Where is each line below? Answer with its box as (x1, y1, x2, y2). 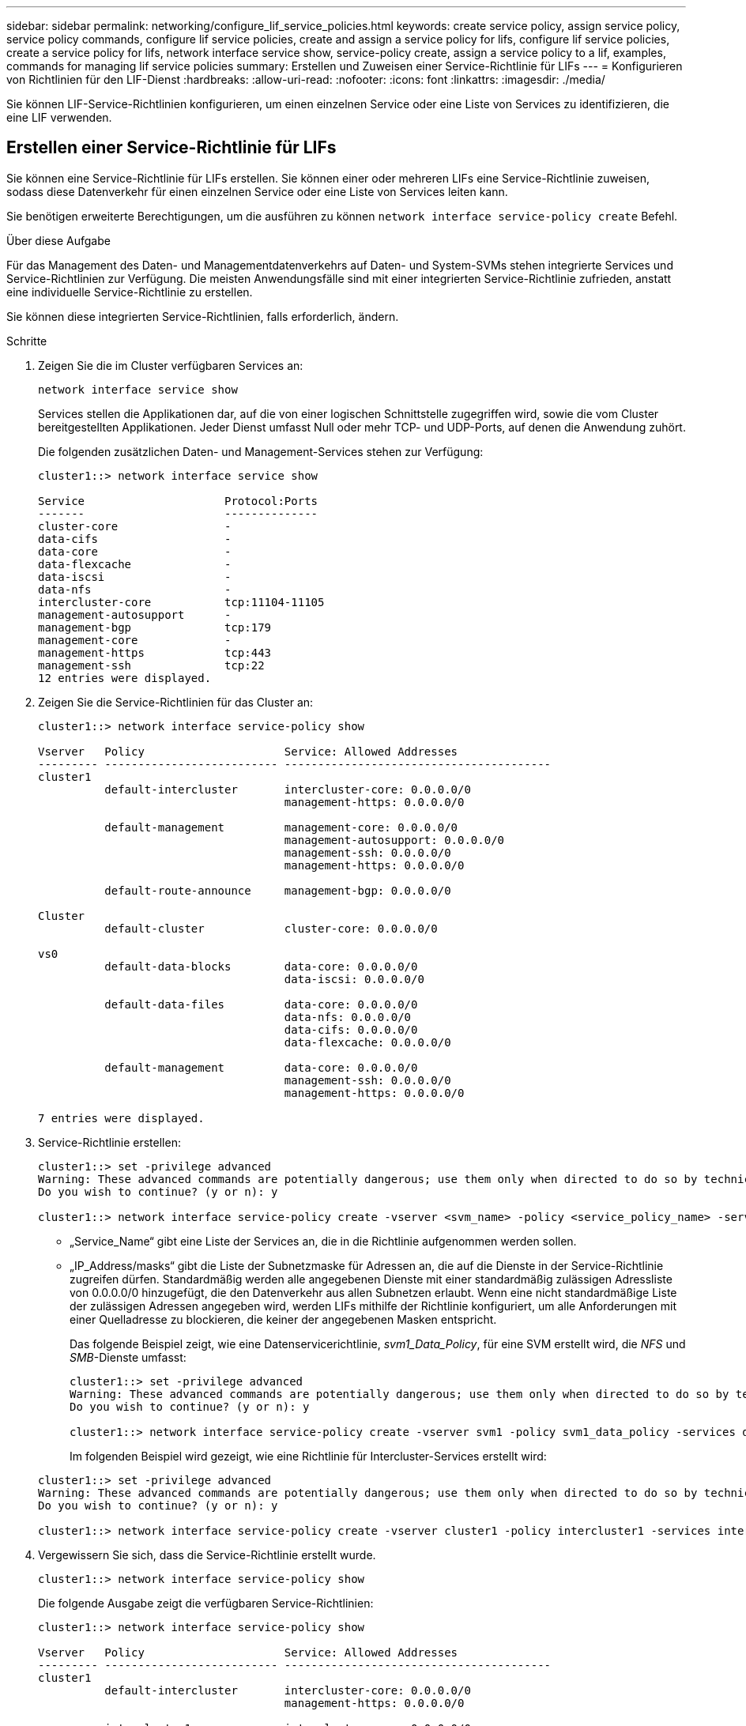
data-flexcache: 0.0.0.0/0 (284, 1035, 451, 1049)
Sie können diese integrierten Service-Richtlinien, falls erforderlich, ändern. (6, 309, 399, 323)
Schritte (6, 334, 47, 348)
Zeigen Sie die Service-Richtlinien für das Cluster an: (38, 695, 314, 709)
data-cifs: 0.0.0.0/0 (284, 1023, 418, 1036)
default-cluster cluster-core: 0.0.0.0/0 (104, 921, 438, 935)
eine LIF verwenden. (6, 111, 112, 124)
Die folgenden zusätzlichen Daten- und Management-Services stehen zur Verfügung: (38, 444, 484, 458)
